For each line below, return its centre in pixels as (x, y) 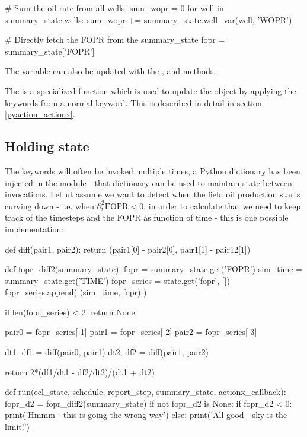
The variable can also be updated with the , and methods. (111, 71)
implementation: (34, 229)
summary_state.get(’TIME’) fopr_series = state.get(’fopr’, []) (117, 280)
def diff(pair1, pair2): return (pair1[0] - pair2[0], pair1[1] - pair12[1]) (128, 249)
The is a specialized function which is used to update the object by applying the (151, 90)
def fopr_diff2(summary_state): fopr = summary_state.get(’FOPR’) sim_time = (154, 269)
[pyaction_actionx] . (40, 114)
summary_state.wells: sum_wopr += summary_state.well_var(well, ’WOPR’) (148, 19)
